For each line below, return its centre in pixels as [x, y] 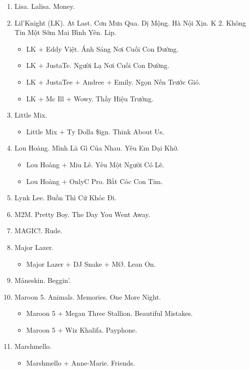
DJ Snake [88, 263]
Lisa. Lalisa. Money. [45, 6]
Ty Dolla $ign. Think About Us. [116, 131]
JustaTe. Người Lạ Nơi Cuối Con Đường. [108, 65]
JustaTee [59, 81]
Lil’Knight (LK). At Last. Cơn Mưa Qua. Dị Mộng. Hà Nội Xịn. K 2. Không [130, 22]
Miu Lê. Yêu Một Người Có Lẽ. [117, 164]
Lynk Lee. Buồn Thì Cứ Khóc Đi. [66, 198]
